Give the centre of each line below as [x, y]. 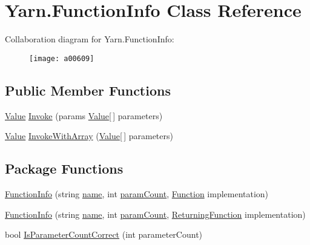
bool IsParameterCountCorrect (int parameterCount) [104, 234]
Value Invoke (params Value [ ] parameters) [84, 115]
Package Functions [64, 168]
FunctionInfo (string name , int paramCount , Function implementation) [137, 193]
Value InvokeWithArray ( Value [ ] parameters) [89, 136]
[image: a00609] [62, 58]
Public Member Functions [88, 90]
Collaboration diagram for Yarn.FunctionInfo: [90, 39]
